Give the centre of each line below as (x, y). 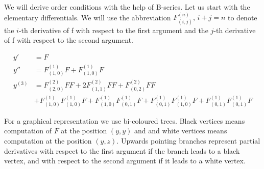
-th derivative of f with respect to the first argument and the (113, 30)
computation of (28, 131)
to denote (243, 17)
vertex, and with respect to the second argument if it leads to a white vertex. (125, 161)
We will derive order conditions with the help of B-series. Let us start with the (127, 7)
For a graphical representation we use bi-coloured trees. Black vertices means (125, 120)
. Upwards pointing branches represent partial (188, 141)
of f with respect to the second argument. (69, 40)
